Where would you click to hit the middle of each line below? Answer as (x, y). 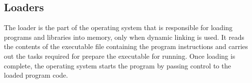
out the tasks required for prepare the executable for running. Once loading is (120, 56)
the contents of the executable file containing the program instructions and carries (126, 46)
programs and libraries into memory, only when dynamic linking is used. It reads (124, 37)
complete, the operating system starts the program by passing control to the (118, 65)
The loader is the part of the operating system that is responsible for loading (118, 27)
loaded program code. (36, 75)
